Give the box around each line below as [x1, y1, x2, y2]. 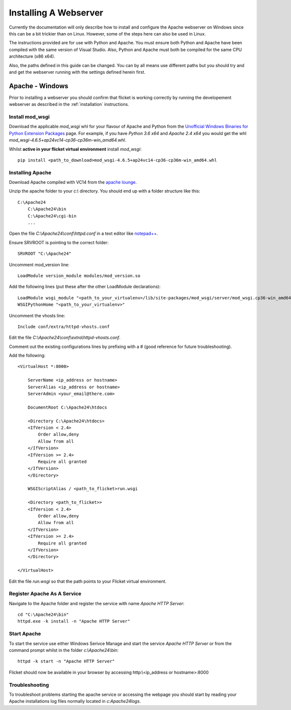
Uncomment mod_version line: [9, 262, 70, 267]
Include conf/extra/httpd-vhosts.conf [17, 324, 110, 330]
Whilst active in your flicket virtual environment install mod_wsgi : [9, 146, 142, 152]
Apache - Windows [9, 82, 69, 90]
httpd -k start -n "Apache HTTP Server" [17, 659, 115, 664]
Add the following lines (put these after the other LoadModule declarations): [9, 284, 161, 290]
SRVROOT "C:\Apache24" [17, 251, 72, 257]
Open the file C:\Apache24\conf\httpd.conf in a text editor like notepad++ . [9, 231, 158, 236]
